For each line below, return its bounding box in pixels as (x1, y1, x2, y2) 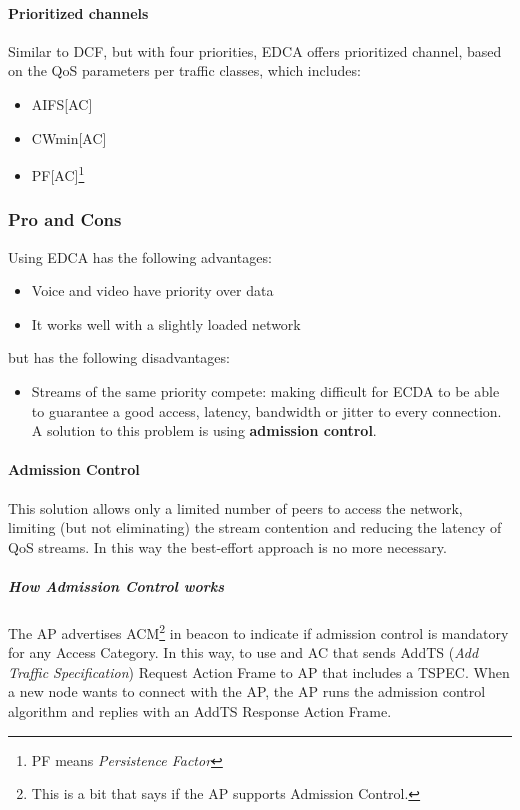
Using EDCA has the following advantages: (8, 246, 272, 267)
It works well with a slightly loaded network (31, 313, 301, 334)
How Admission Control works (8, 575, 225, 596)
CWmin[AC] (31, 127, 107, 148)
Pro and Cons (8, 207, 122, 232)
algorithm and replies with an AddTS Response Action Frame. (8, 700, 392, 721)
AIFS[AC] (31, 93, 93, 114)
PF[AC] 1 (31, 162, 85, 185)
